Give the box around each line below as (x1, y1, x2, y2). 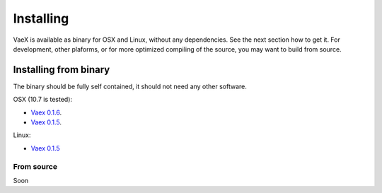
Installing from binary (13, 64, 110, 76)
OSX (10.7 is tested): (13, 95, 73, 104)
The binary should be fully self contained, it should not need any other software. (13, 82, 248, 90)
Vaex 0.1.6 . (30, 108, 62, 117)
